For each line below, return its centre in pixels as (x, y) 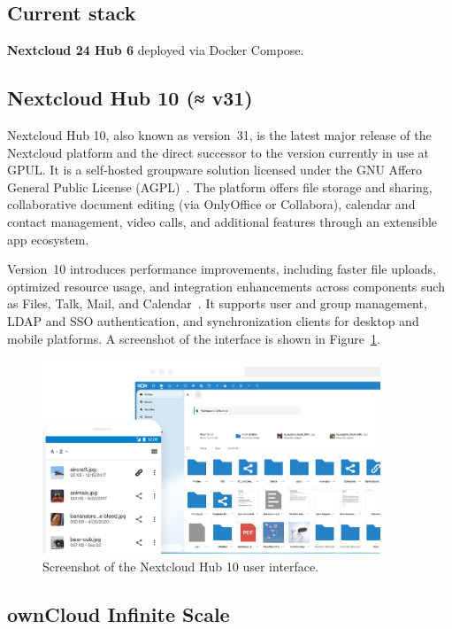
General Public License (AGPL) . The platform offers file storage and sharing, (220, 186)
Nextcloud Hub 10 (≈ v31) (130, 98)
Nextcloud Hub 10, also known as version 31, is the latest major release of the (219, 135)
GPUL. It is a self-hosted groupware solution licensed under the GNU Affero (215, 170)
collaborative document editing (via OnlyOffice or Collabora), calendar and (211, 204)
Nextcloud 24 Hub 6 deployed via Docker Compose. (156, 50)
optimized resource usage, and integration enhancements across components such (226, 286)
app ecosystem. (48, 239)
